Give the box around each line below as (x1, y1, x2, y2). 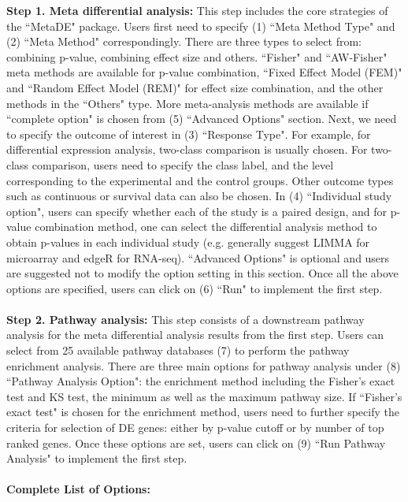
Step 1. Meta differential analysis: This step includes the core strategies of (6, 2, 388, 18)
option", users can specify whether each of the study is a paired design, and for (6, 203, 388, 219)
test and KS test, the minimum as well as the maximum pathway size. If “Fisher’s (6, 388, 402, 404)
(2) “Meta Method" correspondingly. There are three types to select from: (6, 33, 362, 50)
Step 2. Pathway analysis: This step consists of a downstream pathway (6, 310, 365, 327)
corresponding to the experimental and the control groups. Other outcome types (6, 172, 394, 188)
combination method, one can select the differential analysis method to (35, 218, 377, 235)
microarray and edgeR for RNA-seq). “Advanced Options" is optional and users (6, 249, 390, 266)
